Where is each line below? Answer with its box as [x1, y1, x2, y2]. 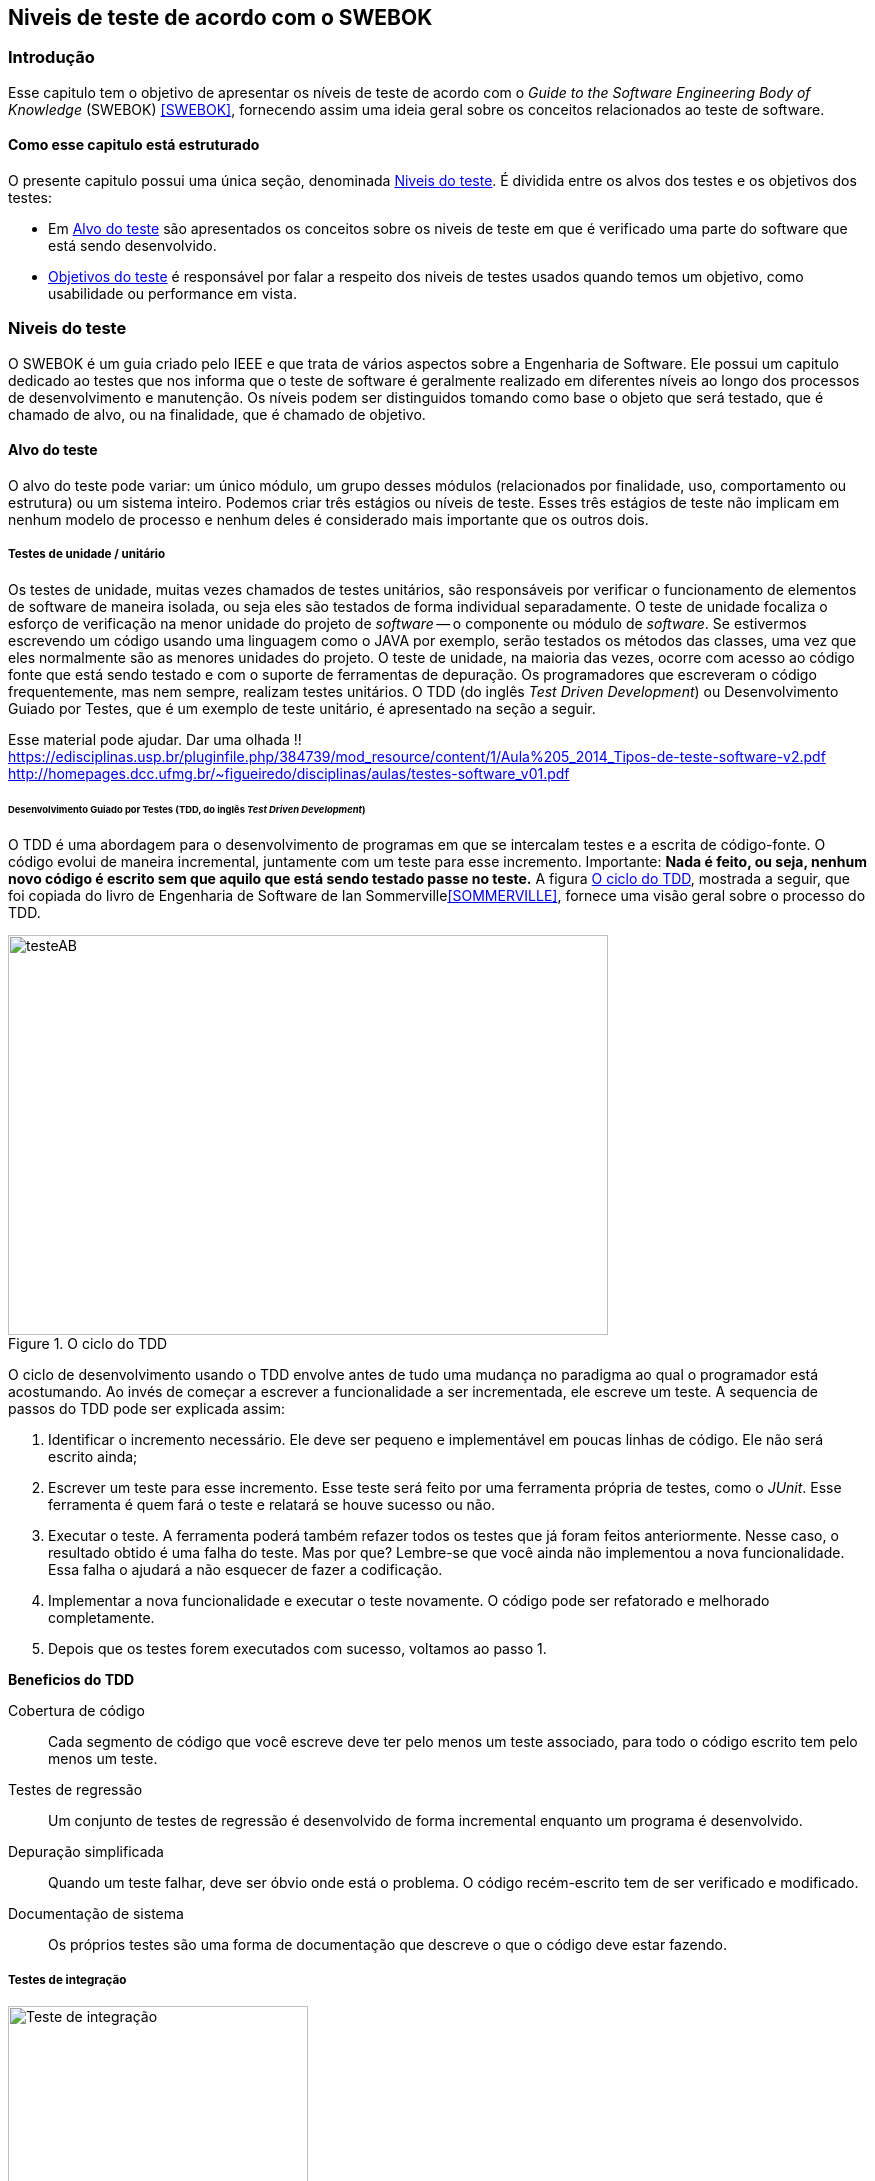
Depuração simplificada [8, 1843, 164, 1861]
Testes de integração [8, 1972, 127, 1987]
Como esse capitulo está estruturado [8, 136, 260, 154]
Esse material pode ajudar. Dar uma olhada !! [8, 730, 302, 748]
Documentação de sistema [8, 1905, 184, 1923]
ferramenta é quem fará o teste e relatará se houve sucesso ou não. [48, 1496, 496, 1514]
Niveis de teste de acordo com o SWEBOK [8, 5, 433, 30]
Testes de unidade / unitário [8, 547, 166, 562]
